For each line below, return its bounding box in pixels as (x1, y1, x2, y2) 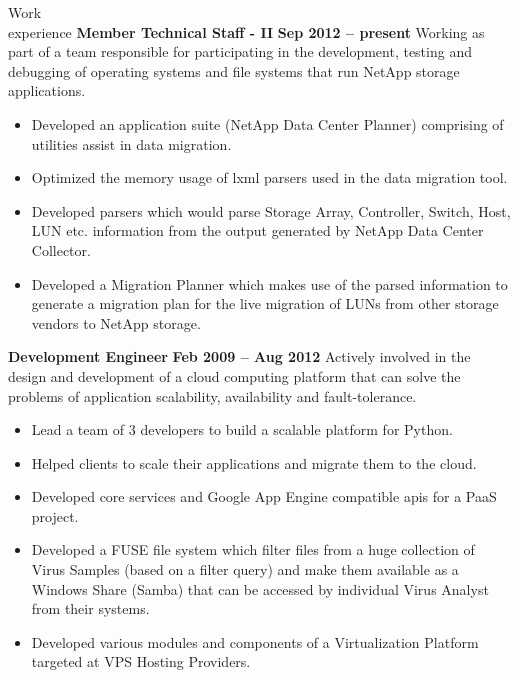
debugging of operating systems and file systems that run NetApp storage (8, 60, 460, 81)
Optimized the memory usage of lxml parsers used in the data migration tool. (31, 167, 508, 188)
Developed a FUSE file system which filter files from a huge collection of (31, 539, 475, 560)
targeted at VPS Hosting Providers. (31, 651, 251, 672)
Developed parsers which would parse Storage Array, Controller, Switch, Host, (31, 200, 511, 221)
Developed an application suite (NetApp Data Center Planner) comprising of (31, 113, 504, 134)
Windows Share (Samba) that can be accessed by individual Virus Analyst (31, 578, 489, 599)
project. (31, 505, 79, 526)
